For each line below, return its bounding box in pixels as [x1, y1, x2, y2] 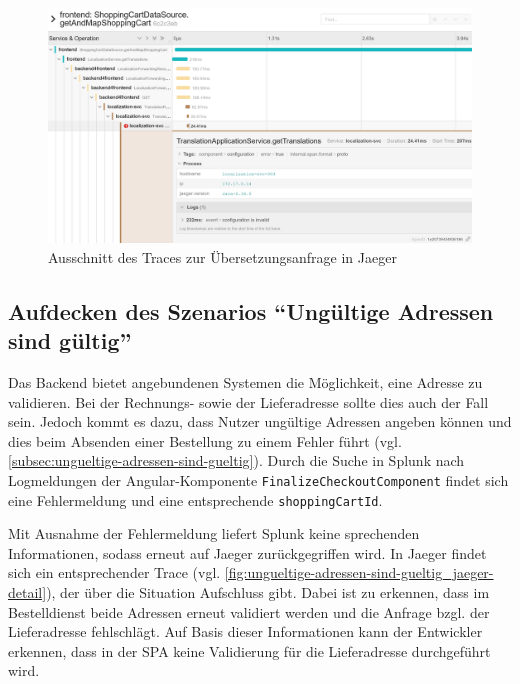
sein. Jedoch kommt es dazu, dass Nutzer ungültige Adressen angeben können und [8, 411, 512, 432]
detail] [8, 582, 47, 603]
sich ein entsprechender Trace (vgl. [8, 562, 221, 583]
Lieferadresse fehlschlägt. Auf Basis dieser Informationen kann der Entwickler [8, 621, 483, 642]
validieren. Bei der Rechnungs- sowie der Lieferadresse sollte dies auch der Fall [8, 391, 489, 412]
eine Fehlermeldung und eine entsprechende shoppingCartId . [8, 489, 383, 510]
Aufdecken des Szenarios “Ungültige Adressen [8, 295, 494, 326]
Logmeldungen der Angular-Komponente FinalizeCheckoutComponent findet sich [8, 469, 509, 490]
